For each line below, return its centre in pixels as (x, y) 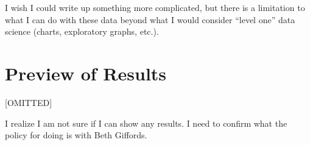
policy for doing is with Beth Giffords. (76, 135)
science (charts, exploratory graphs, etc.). (82, 31)
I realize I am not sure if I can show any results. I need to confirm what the (146, 123)
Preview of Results (86, 73)
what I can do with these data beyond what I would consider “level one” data (150, 19)
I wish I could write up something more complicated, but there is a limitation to (155, 7)
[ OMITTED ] (29, 102)
